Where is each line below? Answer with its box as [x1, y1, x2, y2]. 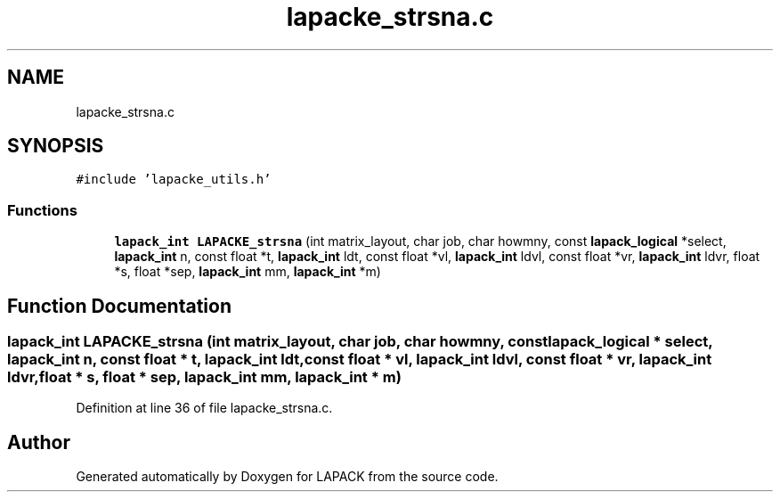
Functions [7, 200, 77, 219]
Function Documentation [7, 294, 232, 317]
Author [7, 430, 70, 454]
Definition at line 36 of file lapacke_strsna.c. [76, 400, 333, 416]
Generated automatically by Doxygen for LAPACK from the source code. [76, 469, 499, 485]
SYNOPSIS [7, 135, 104, 158]
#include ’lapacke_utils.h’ [76, 172, 272, 187]
